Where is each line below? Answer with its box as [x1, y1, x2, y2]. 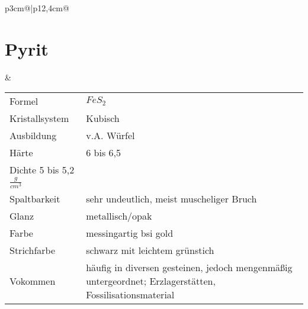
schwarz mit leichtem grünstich [86, 243, 214, 257]
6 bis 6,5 [86, 146, 121, 160]
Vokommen [9, 274, 56, 288]
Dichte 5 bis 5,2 [9, 163, 75, 177]
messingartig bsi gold [86, 226, 174, 240]
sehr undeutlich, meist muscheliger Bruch [86, 192, 257, 206]
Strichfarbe [9, 243, 56, 257]
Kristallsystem [9, 111, 69, 125]
